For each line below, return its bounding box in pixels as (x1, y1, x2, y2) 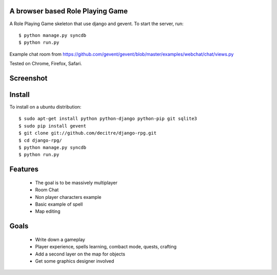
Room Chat (35, 187, 59, 193)
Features (9, 165, 38, 174)
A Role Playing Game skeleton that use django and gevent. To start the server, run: (9, 21, 184, 27)
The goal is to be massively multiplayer (35, 179, 117, 186)
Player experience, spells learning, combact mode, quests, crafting (35, 244, 177, 250)
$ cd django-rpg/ (18, 137, 62, 143)
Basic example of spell (35, 201, 83, 207)
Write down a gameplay (35, 236, 86, 243)
